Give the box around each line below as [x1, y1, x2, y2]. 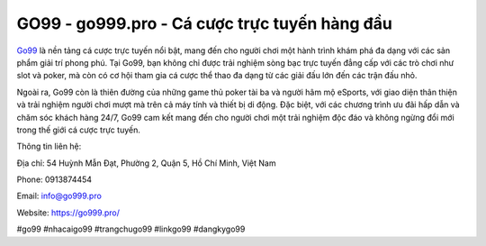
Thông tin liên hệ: [16, 141, 82, 152]
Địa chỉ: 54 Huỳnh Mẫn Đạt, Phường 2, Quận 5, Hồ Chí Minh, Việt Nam [16, 158, 276, 169]
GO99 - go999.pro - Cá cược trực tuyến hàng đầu [16, 14, 393, 33]
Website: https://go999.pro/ [16, 207, 121, 218]
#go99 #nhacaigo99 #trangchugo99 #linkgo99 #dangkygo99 [16, 223, 246, 234]
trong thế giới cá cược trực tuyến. [16, 124, 141, 135]
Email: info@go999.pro [16, 190, 103, 202]
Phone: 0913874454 [16, 174, 93, 185]
